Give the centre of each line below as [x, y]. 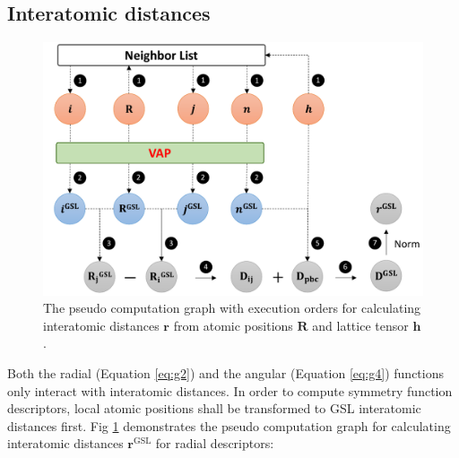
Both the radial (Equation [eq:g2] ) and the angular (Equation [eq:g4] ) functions [225, 372]
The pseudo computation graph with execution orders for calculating [232, 308]
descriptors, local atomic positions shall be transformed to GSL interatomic [214, 408]
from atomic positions [233, 325]
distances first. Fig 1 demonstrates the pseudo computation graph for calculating [229, 425]
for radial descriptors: [215, 443]
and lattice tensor [360, 325]
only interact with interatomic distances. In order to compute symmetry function [230, 390]
